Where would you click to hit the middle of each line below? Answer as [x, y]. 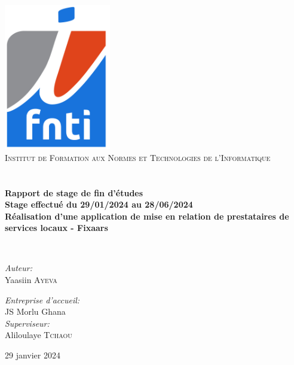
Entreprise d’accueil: [42, 299]
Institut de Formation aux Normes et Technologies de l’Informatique [138, 157]
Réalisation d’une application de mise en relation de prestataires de [147, 216]
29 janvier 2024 [33, 355]
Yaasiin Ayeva [31, 280]
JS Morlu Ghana [35, 311]
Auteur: [19, 268]
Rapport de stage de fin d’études [74, 192]
